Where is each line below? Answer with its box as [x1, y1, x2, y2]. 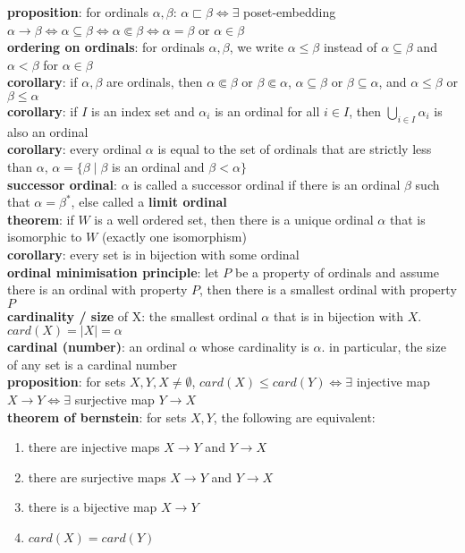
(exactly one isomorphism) [101, 227, 247, 246]
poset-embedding [243, 3, 336, 21]
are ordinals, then [106, 72, 203, 91]
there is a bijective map [28, 498, 157, 516]
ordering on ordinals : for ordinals [7, 38, 205, 56]
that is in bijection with [273, 306, 404, 325]
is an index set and [91, 101, 195, 120]
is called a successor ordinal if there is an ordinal [133, 174, 401, 193]
